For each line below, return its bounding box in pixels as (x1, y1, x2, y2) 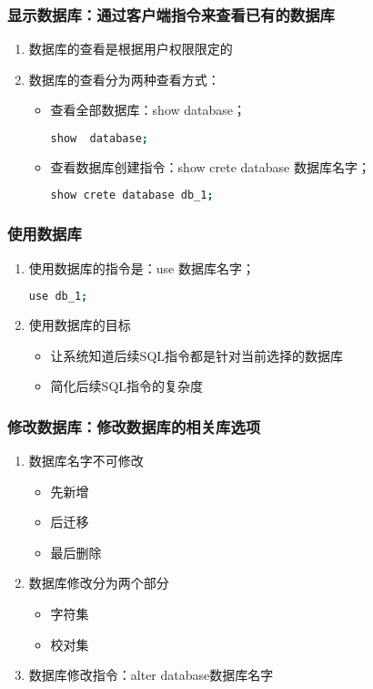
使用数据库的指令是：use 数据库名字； (28, 258, 255, 277)
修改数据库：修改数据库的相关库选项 (7, 415, 261, 437)
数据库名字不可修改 (28, 451, 144, 470)
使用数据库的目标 (28, 315, 131, 334)
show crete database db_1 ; (50, 189, 214, 202)
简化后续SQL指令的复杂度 (50, 376, 204, 396)
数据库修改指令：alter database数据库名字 (28, 665, 274, 684)
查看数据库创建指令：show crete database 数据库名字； (50, 157, 370, 176)
